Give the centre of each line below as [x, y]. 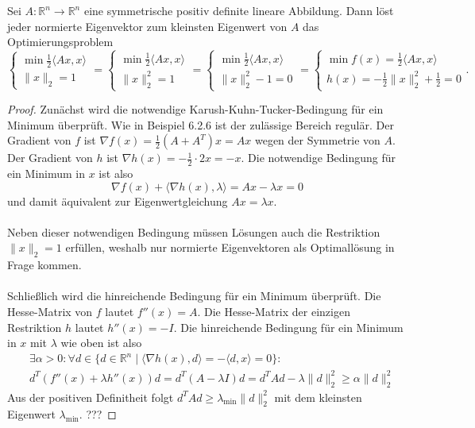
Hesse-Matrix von [50, 311]
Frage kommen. [44, 265]
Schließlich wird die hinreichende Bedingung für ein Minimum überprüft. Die [194, 296]
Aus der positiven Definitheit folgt [91, 397]
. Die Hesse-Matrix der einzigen [274, 311]
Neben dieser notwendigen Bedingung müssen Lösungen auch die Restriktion [194, 231]
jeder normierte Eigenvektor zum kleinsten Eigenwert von [147, 26]
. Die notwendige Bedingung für [319, 158]
